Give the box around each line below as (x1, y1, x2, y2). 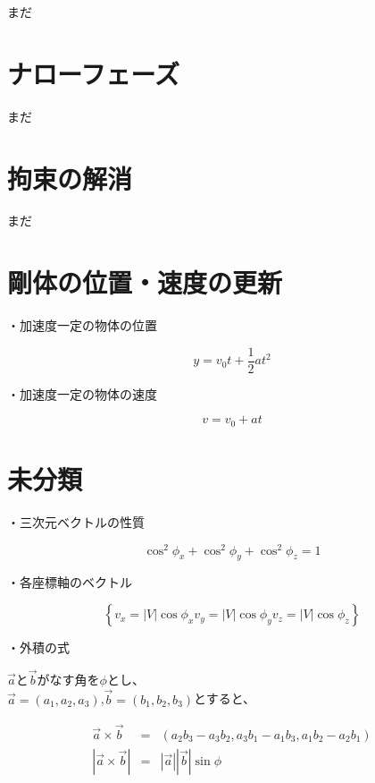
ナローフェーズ (7, 55, 179, 91)
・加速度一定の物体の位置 (7, 316, 157, 335)
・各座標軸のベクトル (7, 573, 132, 592)
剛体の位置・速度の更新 (7, 264, 283, 301)
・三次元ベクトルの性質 (7, 512, 145, 531)
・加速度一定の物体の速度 (7, 384, 157, 403)
